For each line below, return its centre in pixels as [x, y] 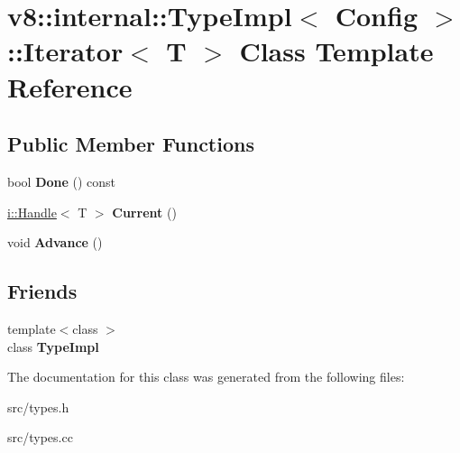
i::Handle [32, 212]
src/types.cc [40, 437]
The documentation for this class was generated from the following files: [206, 377]
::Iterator [65, 51]
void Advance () [55, 242]
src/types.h [38, 407]
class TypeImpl [53, 346]
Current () [144, 212]
